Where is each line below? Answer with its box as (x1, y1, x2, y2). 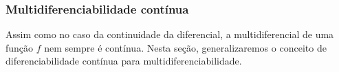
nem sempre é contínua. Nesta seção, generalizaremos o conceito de (44, 40, 327, 54)
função (6, 40, 34, 54)
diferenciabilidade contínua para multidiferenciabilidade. (6, 54, 242, 68)
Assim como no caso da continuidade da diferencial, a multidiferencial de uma (6, 27, 334, 41)
